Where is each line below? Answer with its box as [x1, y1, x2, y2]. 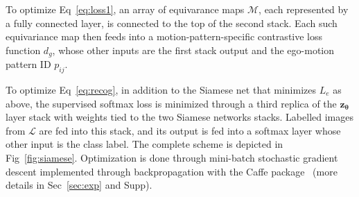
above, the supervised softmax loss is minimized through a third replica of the [6, 96, 337, 110]
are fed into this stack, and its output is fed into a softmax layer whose [39, 123, 341, 137]
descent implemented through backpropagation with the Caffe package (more [6, 164, 338, 178]
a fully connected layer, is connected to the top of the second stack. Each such [6, 15, 338, 30]
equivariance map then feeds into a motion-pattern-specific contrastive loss [6, 29, 323, 44]
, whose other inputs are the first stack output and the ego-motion [52, 42, 335, 57]
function [6, 42, 41, 57]
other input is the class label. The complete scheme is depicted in [6, 137, 283, 151]
